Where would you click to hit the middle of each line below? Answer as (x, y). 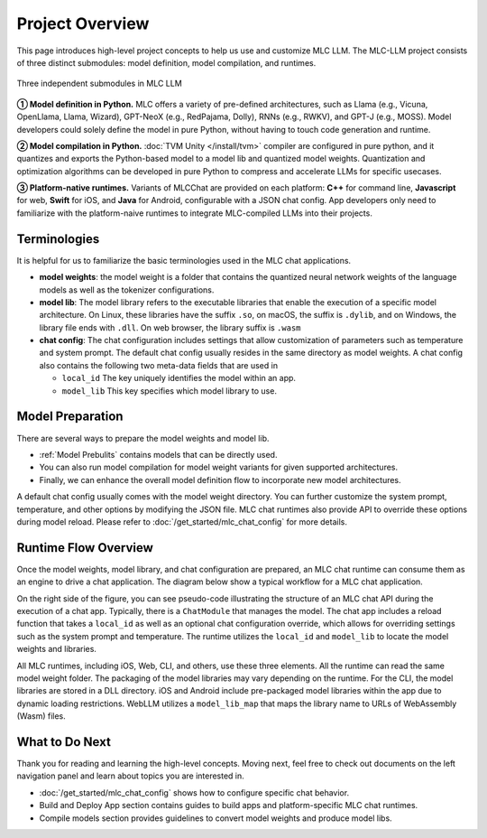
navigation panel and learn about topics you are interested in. (131, 776)
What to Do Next (64, 742)
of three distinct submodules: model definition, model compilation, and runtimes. (166, 62)
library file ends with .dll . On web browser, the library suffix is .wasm (170, 327)
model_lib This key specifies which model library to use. (169, 391)
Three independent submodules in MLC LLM (99, 84)
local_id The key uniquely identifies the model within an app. (179, 378)
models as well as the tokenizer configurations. (127, 290)
